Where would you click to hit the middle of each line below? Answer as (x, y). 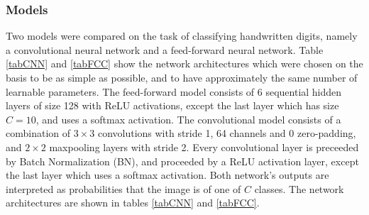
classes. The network (299, 188)
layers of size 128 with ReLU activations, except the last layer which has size (172, 105)
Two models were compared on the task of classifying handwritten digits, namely (182, 36)
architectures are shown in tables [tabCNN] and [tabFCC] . (133, 203)
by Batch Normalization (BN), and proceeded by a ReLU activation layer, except (182, 161)
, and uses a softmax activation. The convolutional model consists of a (188, 119)
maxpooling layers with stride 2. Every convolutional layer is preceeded (204, 147)
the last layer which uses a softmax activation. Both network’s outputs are (167, 175)
